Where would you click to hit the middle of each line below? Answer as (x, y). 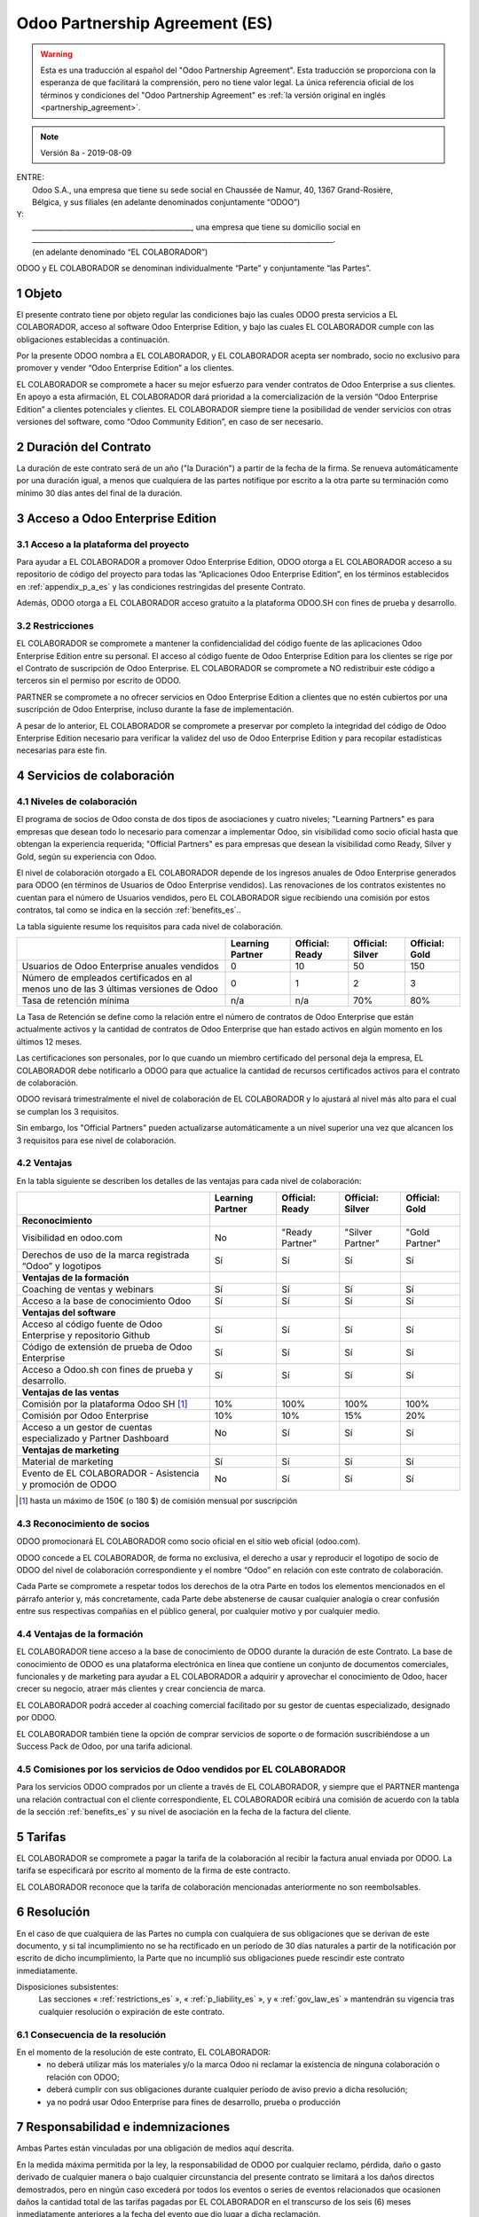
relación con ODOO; (83, 2077)
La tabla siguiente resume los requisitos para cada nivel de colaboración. (149, 926)
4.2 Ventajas (44, 1163)
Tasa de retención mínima (76, 1000)
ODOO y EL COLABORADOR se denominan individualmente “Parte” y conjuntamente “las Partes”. (194, 268)
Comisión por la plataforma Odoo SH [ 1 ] (105, 1404)
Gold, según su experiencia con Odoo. (86, 857)
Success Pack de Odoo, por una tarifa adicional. (105, 1746)
